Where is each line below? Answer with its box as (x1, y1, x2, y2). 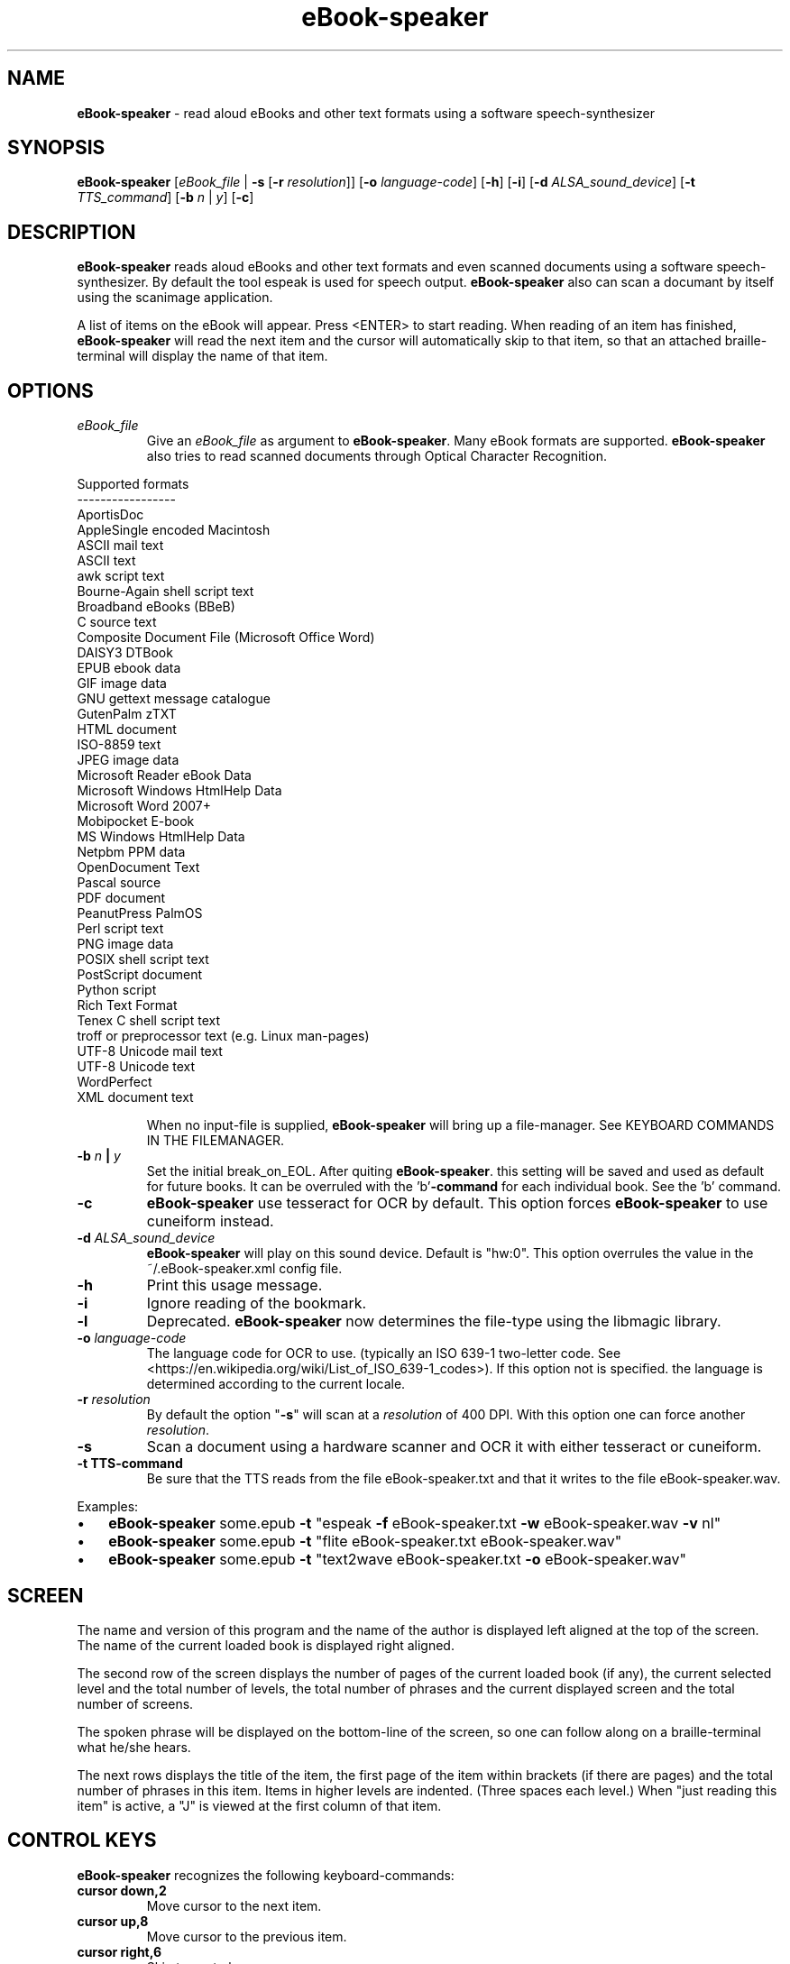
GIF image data (77, 675, 167, 692)
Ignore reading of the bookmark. (146, 1294, 367, 1313)
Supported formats (77, 476, 189, 492)
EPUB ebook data (77, 660, 181, 676)
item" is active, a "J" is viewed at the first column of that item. (77, 1797, 442, 1813)
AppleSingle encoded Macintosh (77, 522, 271, 538)
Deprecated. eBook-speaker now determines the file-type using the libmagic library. (146, 1312, 721, 1331)
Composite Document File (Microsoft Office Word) (77, 629, 375, 646)
